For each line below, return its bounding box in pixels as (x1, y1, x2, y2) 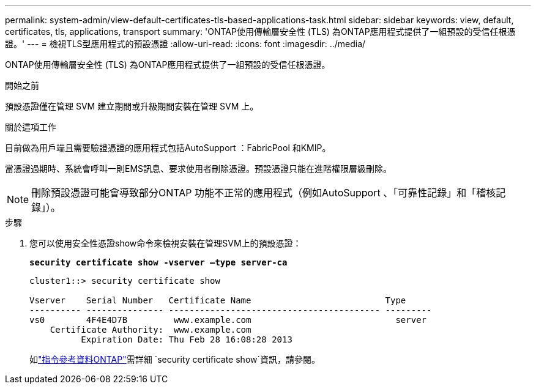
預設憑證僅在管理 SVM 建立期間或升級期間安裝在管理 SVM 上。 (5, 101, 259, 111)
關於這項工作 (5, 122, 56, 132)
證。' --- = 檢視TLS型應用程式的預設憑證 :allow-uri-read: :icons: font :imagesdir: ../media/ (5, 39, 366, 49)
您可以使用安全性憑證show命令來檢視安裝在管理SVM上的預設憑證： (29, 238, 302, 248)
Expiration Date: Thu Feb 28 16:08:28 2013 (81, 335, 292, 344)
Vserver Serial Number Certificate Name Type (29, 295, 406, 305)
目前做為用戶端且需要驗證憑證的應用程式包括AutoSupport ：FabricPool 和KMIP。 (5, 143, 331, 153)
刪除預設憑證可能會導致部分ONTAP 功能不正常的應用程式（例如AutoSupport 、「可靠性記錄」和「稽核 (31, 187, 496, 199)
